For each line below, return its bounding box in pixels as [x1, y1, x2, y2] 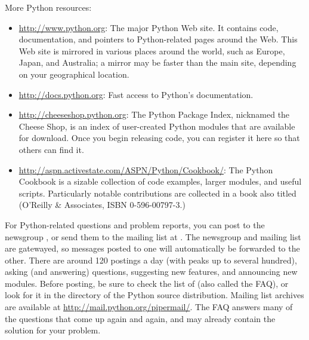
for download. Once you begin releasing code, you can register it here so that [18, 131, 300, 144]
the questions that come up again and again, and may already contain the [5, 312, 276, 324]
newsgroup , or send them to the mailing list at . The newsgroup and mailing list [5, 230, 301, 243]
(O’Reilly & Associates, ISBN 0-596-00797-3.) [18, 198, 186, 211]
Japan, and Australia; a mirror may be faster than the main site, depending [18, 56, 296, 69]
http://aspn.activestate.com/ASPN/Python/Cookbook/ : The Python [18, 163, 273, 176]
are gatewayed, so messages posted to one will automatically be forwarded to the [5, 242, 300, 255]
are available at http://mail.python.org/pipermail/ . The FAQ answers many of [5, 301, 293, 313]
